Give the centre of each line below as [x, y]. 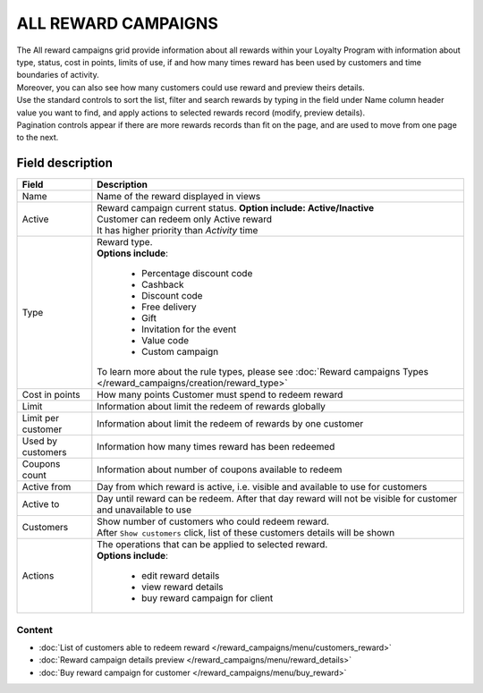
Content [35, 630]
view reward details [182, 587]
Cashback [163, 284]
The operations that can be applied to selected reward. [212, 545]
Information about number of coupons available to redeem [220, 469]
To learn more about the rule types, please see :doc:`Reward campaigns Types [263, 372]
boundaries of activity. [58, 75]
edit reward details [181, 576]
